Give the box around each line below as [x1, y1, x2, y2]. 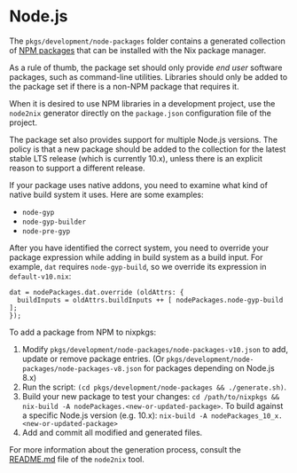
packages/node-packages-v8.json [21, 364, 142, 374]
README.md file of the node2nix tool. [9, 453, 145, 464]
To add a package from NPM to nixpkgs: [9, 327, 157, 337]
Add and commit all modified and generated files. [21, 427, 203, 438]
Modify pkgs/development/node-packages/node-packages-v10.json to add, [21, 343, 288, 354]
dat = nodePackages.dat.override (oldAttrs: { [9, 288, 184, 296]
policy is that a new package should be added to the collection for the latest [9, 144, 286, 154]
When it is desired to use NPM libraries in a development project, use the [9, 98, 276, 108]
